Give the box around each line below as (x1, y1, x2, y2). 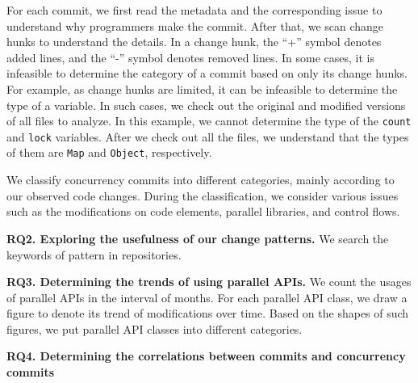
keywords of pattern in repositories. (6, 246, 182, 263)
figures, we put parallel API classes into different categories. (6, 320, 303, 337)
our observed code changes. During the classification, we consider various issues (6, 187, 399, 204)
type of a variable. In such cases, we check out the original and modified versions (6, 96, 406, 113)
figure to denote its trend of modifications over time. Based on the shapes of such (6, 305, 409, 322)
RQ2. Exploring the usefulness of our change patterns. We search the (6, 229, 389, 246)
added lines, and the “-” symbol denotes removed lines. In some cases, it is (6, 48, 374, 65)
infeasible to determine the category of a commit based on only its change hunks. (6, 65, 408, 82)
